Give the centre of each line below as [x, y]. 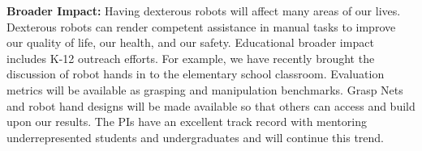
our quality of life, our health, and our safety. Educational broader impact [190, 42]
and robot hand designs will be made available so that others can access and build [211, 105]
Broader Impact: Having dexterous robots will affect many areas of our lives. [204, 10]
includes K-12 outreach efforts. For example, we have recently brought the [191, 58]
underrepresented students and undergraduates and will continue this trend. [196, 137]
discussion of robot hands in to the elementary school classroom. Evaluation [196, 74]
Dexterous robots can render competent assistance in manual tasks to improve [201, 26]
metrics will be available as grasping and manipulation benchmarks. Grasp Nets [205, 89]
